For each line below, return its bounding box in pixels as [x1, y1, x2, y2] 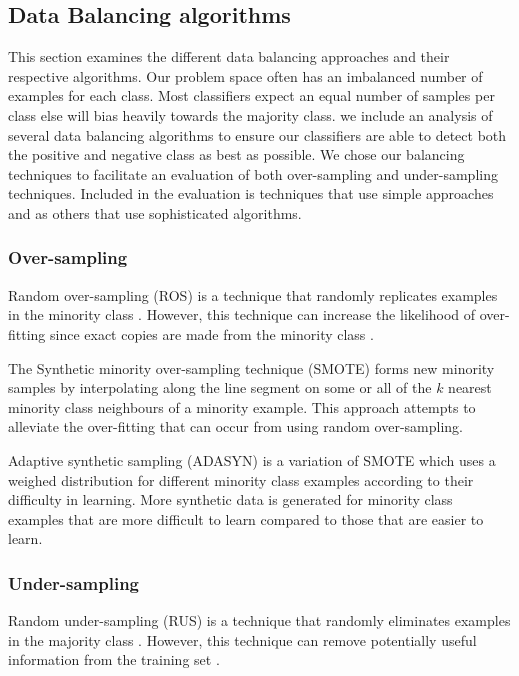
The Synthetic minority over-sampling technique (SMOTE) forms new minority [8, 357, 495, 378]
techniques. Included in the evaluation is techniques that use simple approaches [8, 183, 494, 204]
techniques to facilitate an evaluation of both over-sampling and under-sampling [8, 163, 498, 184]
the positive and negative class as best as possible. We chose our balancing [8, 144, 465, 165]
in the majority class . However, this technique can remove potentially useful [8, 629, 477, 650]
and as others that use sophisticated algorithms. [8, 202, 302, 223]
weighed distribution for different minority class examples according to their [8, 469, 474, 490]
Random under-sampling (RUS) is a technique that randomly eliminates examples [8, 610, 511, 631]
